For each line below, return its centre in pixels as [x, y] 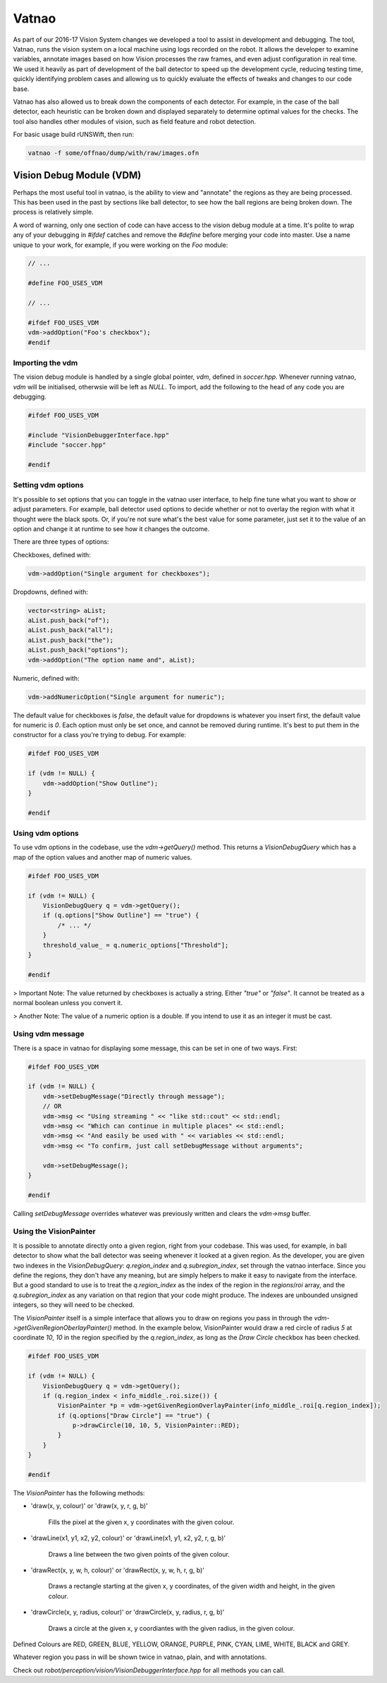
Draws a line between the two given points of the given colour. [139, 1554]
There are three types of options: [61, 542]
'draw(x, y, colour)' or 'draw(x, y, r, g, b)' [89, 1506]
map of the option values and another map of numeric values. [103, 857]
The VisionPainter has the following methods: [79, 1493]
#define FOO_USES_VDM [65, 283]
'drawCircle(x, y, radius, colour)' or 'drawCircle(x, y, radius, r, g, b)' [128, 1612]
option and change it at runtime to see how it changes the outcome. [111, 528]
